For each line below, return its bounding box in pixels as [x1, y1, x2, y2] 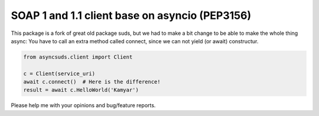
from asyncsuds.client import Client [23, 53, 133, 60]
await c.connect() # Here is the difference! [23, 79, 161, 85]
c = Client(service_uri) [23, 70, 96, 77]
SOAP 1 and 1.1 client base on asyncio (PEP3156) [11, 9, 251, 22]
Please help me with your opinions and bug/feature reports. [11, 102, 156, 109]
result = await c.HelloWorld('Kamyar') [23, 86, 139, 94]
